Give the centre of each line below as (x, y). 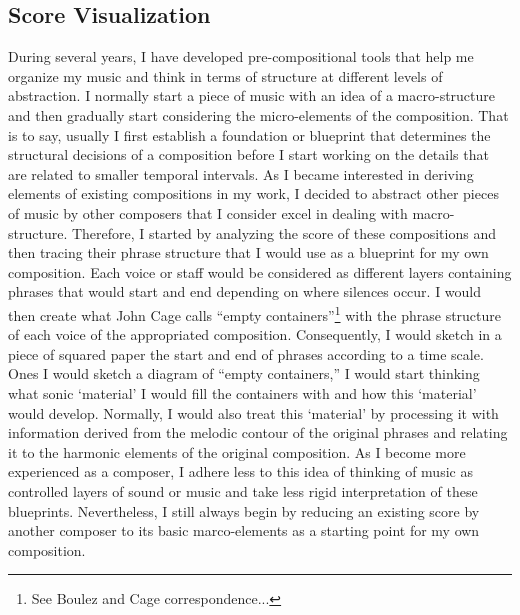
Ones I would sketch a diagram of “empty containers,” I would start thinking (244, 373)
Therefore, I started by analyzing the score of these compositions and (283, 232)
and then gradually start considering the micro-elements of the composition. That (258, 114)
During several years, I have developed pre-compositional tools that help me (241, 56)
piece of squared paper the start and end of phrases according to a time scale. (246, 353)
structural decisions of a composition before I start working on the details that (248, 154)
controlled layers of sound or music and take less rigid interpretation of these (243, 490)
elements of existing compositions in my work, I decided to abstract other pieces (253, 193)
